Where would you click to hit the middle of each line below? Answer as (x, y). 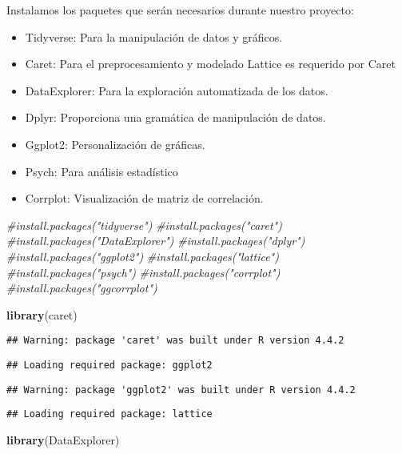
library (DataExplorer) (63, 439)
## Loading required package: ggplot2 (109, 365)
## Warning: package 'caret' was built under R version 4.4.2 (175, 341)
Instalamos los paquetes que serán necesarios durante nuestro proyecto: (180, 10)
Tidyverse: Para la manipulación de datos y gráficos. (154, 36)
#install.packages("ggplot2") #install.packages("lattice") (143, 256)
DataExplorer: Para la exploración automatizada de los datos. (177, 90)
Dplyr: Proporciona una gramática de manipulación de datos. (175, 117)
